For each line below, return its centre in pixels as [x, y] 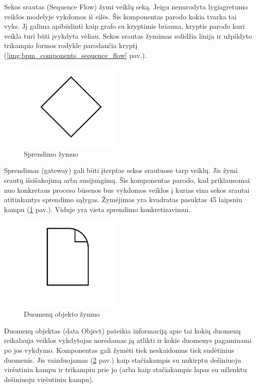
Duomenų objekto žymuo [62, 314]
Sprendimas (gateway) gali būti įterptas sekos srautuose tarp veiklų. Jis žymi [121, 170]
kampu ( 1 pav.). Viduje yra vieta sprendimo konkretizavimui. [97, 209]
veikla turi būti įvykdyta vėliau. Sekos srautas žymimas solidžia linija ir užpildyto [128, 35]
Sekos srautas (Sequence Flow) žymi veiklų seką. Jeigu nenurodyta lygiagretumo [126, 6]
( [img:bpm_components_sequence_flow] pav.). [76, 55]
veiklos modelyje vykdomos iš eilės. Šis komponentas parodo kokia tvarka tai [120, 16]
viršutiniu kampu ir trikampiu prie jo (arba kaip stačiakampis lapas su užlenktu [126, 369]
